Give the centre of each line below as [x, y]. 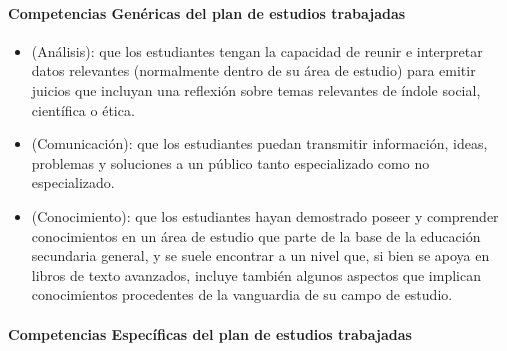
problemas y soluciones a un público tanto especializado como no [230, 162]
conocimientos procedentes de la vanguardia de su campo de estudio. [242, 294]
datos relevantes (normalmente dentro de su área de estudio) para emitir [253, 70]
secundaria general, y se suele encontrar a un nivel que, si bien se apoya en [260, 255]
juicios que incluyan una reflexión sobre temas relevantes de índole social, [256, 89]
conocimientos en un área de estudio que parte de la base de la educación [256, 235]
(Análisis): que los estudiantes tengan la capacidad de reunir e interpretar [257, 50]
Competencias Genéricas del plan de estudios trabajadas [207, 12]
